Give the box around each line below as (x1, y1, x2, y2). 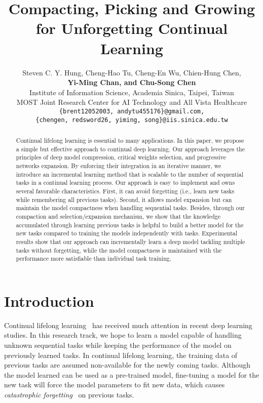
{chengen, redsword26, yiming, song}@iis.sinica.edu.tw (35, 116, 228, 124)
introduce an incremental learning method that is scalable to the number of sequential (16, 170, 244, 178)
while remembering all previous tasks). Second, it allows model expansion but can (16, 195, 232, 204)
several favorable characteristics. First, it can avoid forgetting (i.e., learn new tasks (16, 186, 235, 195)
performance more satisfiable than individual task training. (16, 254, 172, 263)
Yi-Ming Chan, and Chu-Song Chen (67, 77, 196, 88)
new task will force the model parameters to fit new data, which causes (4, 379, 225, 390)
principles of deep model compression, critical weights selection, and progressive (16, 153, 226, 162)
